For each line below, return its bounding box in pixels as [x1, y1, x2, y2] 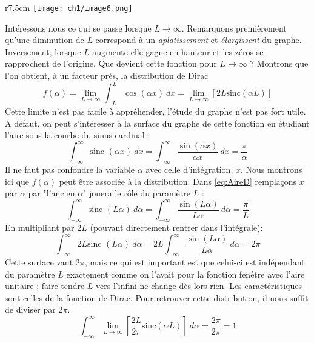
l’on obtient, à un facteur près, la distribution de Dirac [5, 69, 209, 82]
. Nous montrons [240, 163, 302, 175]
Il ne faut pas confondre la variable [5, 163, 135, 175]
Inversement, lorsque [5, 45, 81, 58]
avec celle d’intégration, [145, 163, 233, 175]
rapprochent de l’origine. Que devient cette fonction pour [5, 57, 217, 70]
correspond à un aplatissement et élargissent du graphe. [95, 33, 302, 46]
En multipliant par [5, 221, 75, 234]
